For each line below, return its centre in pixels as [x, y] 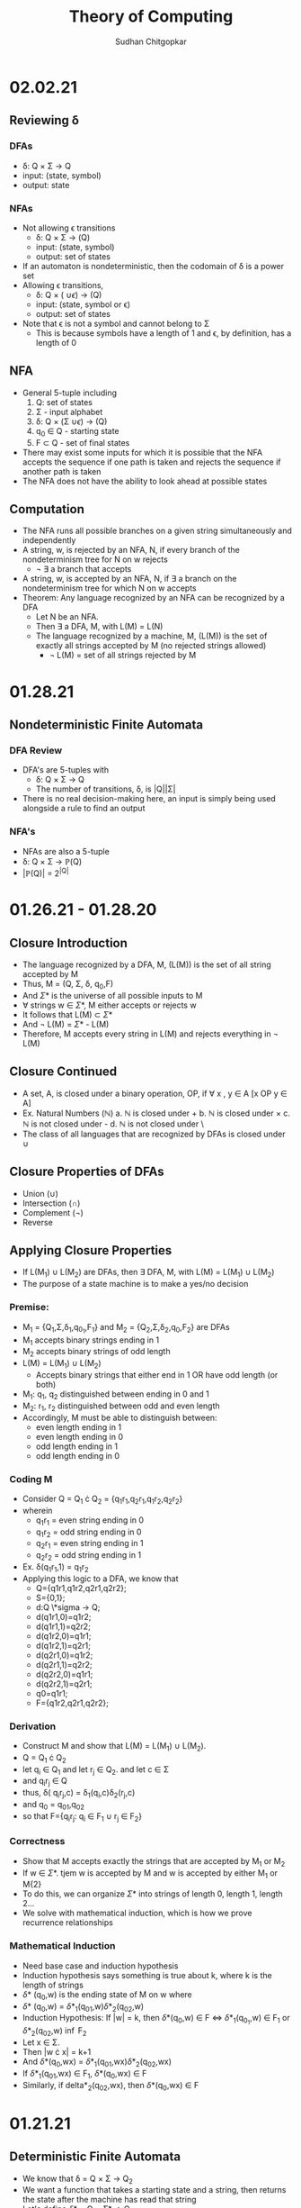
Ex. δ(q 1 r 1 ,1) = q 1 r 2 [55, 1567]
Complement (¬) [53, 1212]
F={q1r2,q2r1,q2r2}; [72, 1703]
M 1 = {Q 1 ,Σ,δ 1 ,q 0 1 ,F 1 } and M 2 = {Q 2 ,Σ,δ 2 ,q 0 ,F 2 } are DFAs [126, 1328]
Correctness [37, 1842]
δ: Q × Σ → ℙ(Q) [52, 861]
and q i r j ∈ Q [44, 1782]
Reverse [38, 1222]
